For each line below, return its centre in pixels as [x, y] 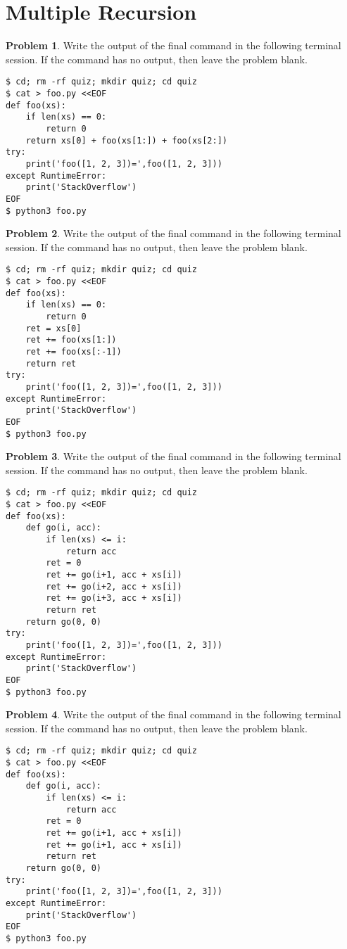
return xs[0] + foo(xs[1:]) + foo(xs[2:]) [126, 140]
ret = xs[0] [53, 328]
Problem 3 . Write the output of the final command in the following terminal [173, 456]
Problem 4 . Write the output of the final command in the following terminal [173, 714]
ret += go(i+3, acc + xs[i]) [114, 598]
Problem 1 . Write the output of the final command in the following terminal [173, 45]
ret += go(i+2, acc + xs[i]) [114, 586]
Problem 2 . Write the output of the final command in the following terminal [173, 233]
